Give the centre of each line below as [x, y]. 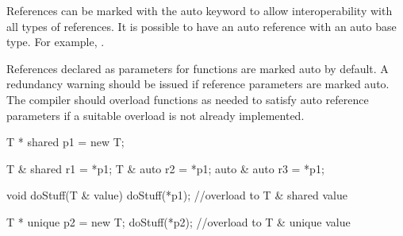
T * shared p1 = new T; [65, 142]
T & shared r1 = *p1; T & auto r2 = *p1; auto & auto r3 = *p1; [165, 168]
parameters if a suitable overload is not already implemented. [155, 115]
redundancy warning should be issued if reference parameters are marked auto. [198, 84]
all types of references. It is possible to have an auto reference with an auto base [201, 26]
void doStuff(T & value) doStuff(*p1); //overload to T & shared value [177, 195]
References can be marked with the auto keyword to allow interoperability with [200, 10]
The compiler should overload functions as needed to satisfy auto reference [188, 99]
